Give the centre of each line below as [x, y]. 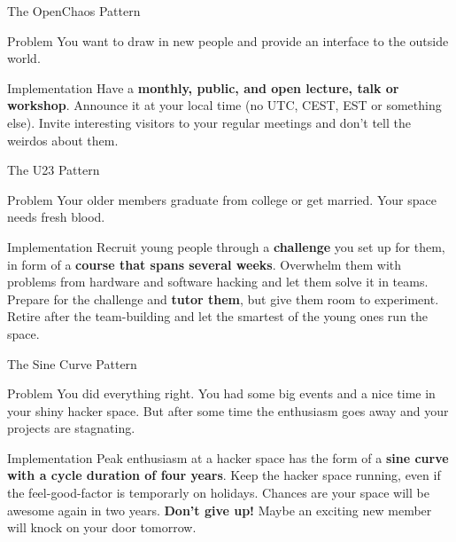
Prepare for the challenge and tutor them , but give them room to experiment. [223, 298]
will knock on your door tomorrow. [102, 527]
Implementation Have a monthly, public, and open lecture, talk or [203, 87]
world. [24, 58]
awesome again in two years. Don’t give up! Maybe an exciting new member [220, 510]
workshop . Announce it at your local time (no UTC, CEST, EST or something [224, 105]
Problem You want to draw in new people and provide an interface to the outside [228, 40]
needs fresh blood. [56, 217]
